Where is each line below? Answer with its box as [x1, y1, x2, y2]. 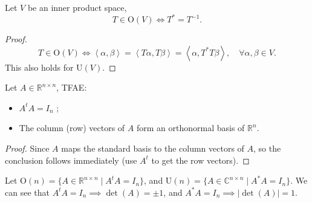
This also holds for [5, 60, 74, 73]
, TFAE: [56, 81, 87, 94]
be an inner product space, [27, 1, 127, 13]
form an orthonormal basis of [136, 121, 245, 134]
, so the [253, 142, 281, 155]
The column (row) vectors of [19, 121, 125, 134]
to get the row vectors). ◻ [151, 153, 250, 166]
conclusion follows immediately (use [5, 153, 137, 166]
